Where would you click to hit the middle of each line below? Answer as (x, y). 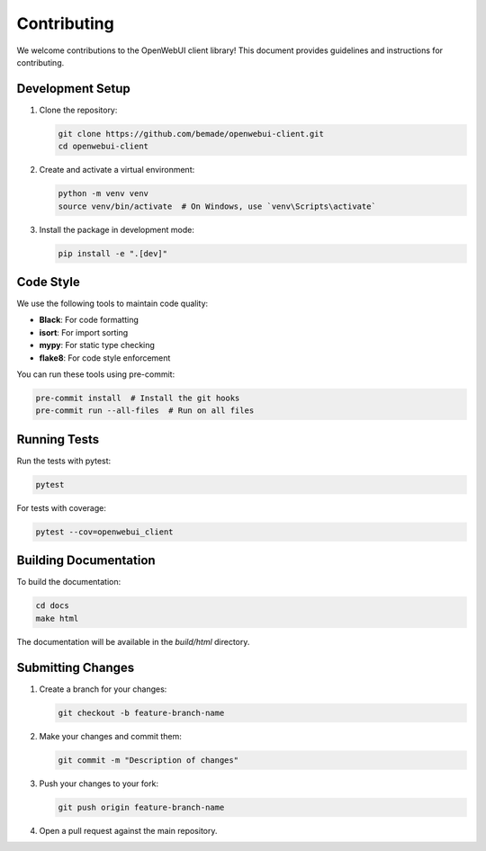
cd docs (52, 606)
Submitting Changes (76, 667)
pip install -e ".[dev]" (113, 253)
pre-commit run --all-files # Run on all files (145, 411)
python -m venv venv (103, 194)
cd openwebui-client (103, 147)
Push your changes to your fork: (99, 784)
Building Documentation (86, 561)
